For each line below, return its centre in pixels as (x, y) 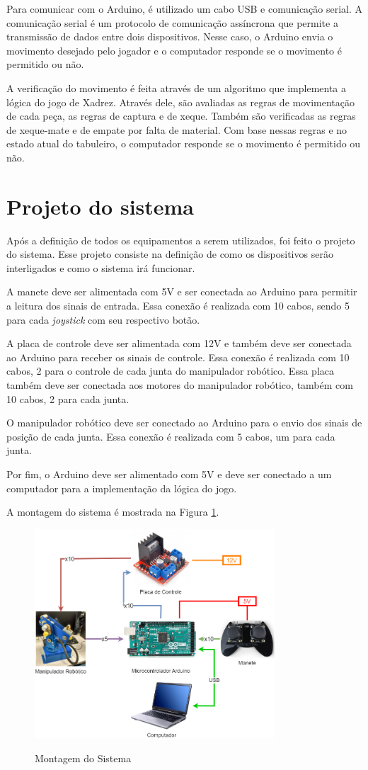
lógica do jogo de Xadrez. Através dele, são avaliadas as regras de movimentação (181, 102)
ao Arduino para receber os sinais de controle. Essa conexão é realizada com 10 (178, 357)
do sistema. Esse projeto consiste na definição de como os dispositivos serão (170, 254)
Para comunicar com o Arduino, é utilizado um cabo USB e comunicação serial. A (185, 9)
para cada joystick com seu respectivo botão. (103, 319)
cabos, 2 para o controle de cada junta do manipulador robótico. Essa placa (170, 371)
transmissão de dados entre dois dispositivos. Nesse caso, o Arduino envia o (170, 36)
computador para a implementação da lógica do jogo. (122, 488)
